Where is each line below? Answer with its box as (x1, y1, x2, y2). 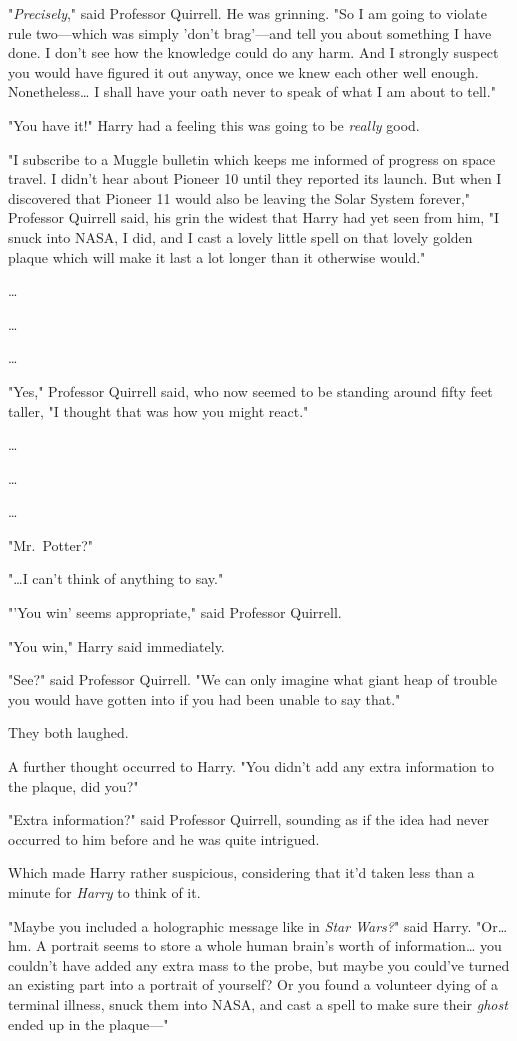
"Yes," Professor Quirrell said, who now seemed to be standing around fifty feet (8, 380, 493, 401)
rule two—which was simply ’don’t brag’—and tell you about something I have (8, 22, 492, 43)
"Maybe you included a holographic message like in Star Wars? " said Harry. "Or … (8, 915, 508, 936)
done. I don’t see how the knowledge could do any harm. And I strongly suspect (8, 42, 499, 63)
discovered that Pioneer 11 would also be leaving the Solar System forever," (8, 187, 471, 208)
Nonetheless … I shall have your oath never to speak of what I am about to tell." (8, 81, 496, 102)
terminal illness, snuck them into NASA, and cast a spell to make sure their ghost (8, 993, 508, 1014)
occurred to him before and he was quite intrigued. (8, 828, 320, 849)
